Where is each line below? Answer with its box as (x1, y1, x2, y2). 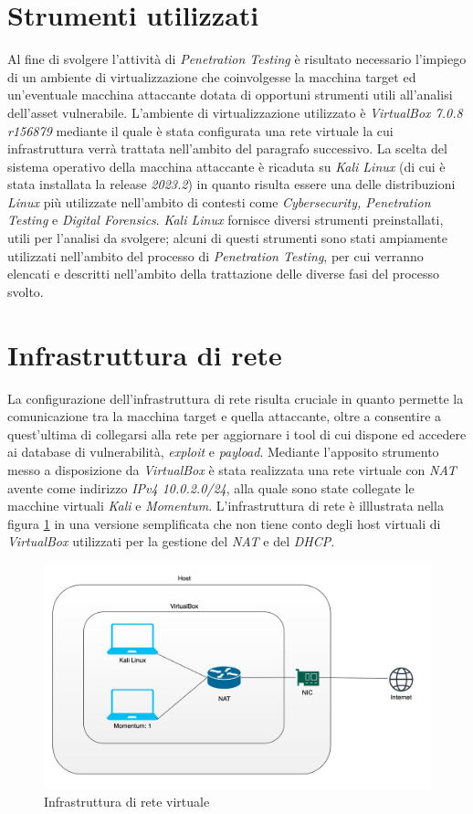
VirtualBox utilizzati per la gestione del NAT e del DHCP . (7, 532, 335, 551)
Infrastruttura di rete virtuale (44, 792, 210, 811)
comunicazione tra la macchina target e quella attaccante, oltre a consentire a (7, 407, 442, 426)
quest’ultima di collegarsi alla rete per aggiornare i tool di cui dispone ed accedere (7, 424, 467, 443)
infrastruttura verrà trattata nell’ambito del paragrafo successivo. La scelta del (7, 139, 447, 158)
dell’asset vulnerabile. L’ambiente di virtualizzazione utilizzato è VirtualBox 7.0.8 (7, 102, 463, 122)
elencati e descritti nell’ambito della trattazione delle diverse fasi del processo (7, 264, 440, 283)
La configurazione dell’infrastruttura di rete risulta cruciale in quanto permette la (7, 388, 464, 407)
